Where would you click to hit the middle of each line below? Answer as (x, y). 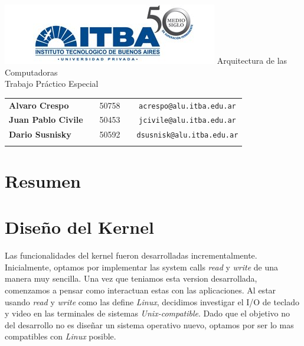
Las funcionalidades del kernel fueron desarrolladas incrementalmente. (131, 255)
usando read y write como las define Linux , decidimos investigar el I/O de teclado (152, 301)
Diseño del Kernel (79, 227)
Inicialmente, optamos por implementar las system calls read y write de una (142, 267)
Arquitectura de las (252, 60)
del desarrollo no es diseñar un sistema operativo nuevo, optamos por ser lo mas (149, 324)
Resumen (43, 180)
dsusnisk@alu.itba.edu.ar (187, 136)
